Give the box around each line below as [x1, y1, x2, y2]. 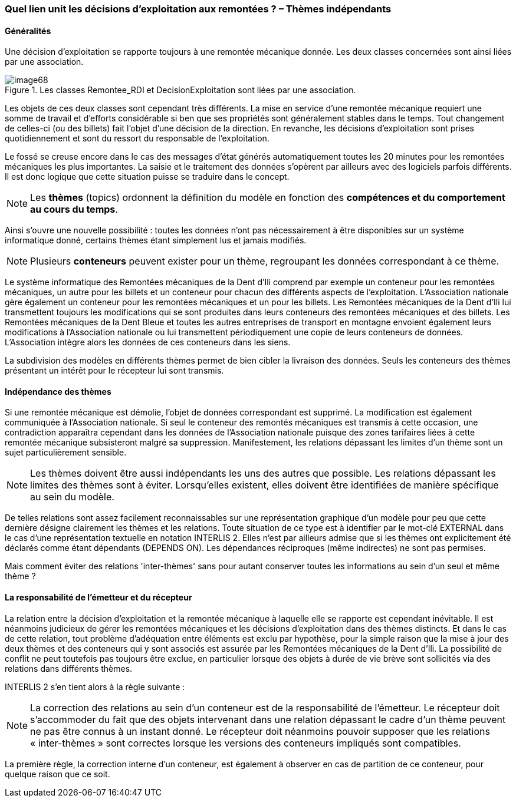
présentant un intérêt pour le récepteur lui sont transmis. [5, 365, 224, 376]
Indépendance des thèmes [5, 386, 111, 397]
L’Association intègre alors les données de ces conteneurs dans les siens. [5, 337, 291, 348]
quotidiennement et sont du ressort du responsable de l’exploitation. [5, 133, 269, 144]
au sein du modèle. [30, 491, 114, 503]
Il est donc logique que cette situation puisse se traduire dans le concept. [5, 171, 290, 182]
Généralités [5, 25, 51, 36]
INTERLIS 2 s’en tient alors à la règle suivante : [5, 681, 185, 692]
